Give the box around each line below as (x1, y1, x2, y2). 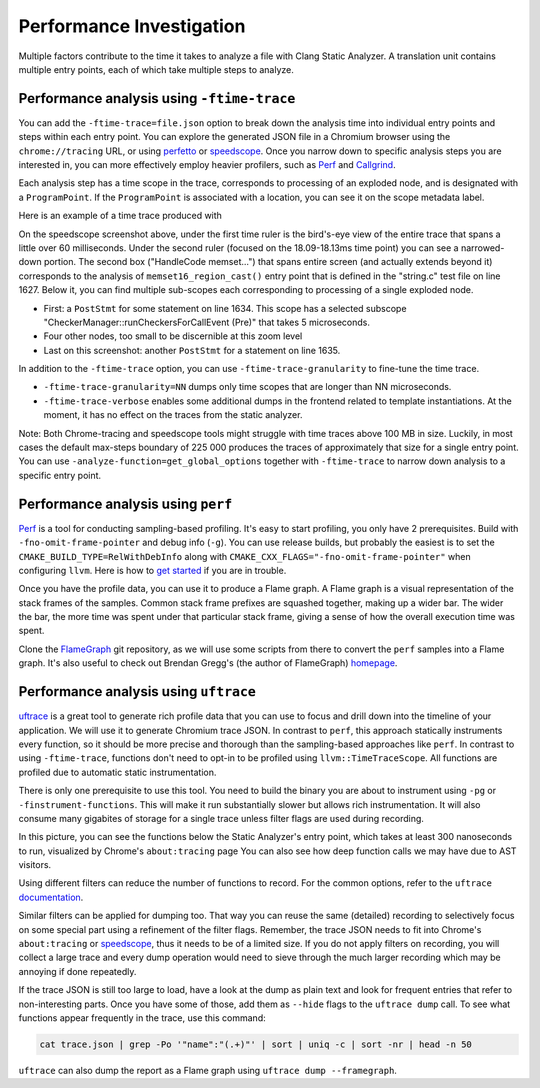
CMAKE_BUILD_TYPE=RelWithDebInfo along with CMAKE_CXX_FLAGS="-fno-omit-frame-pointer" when (18, 550, 472, 562)
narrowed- (460, 241, 505, 254)
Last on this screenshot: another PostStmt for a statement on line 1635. (43, 344, 341, 356)
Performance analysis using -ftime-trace (18, 90, 296, 107)
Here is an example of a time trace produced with (18, 210, 222, 222)
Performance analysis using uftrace (18, 683, 257, 700)
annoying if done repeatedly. (18, 965, 137, 977)
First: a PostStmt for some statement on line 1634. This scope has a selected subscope (43, 302, 407, 314)
